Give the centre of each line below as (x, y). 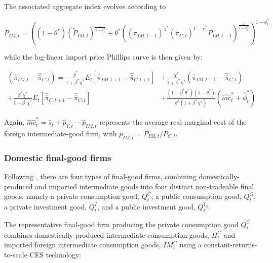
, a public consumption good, (196, 196)
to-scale (16, 254)
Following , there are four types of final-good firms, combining (100, 176)
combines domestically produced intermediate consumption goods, (107, 234)
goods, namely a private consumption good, (72, 196)
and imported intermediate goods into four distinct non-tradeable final (145, 186)
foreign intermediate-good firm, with (61, 133)
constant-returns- (230, 245)
